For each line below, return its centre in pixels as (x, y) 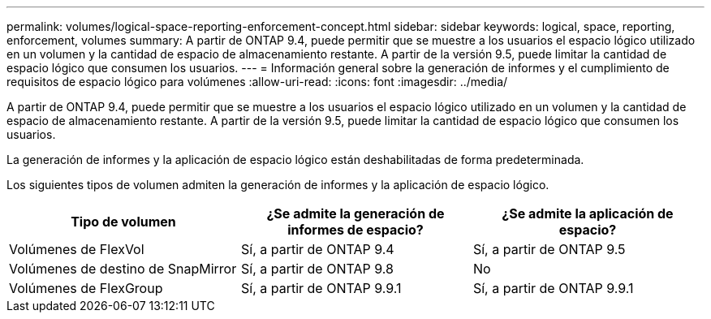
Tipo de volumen (123, 222)
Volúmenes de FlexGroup (86, 288)
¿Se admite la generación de (355, 213)
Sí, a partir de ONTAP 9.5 (549, 249)
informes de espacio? (355, 230)
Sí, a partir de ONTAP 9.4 (317, 249)
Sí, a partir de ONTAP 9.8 (317, 269)
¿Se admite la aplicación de (588, 213)
